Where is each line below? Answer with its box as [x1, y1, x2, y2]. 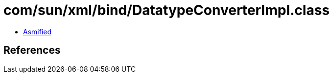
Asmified [23, 27, 52, 36]
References [3, 44, 61, 57]
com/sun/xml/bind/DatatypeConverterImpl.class [3, 2, 330, 18]
